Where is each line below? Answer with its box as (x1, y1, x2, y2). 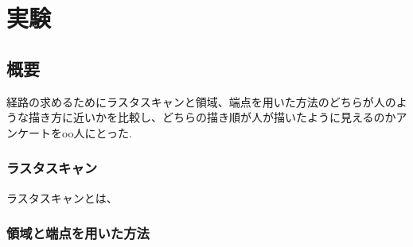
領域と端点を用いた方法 (6, 223, 150, 243)
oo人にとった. (61, 124, 132, 141)
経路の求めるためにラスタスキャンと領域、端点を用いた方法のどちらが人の (6, 93, 396, 110)
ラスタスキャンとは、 (6, 189, 118, 206)
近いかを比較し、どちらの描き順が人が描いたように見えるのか (72, 109, 396, 125)
